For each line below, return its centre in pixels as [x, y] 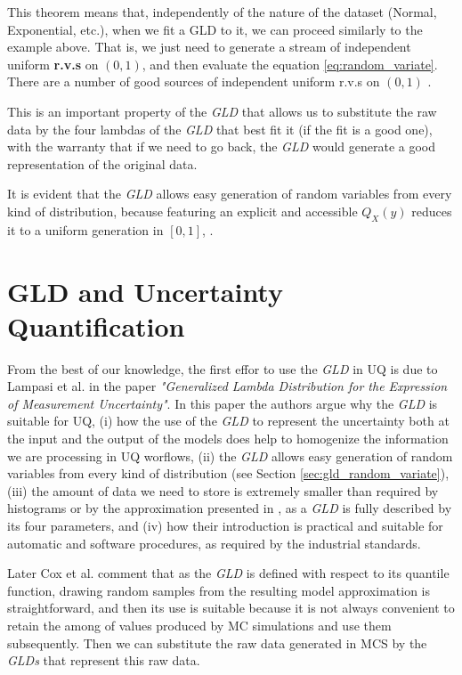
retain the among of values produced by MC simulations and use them [199, 625]
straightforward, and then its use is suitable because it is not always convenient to [231, 608]
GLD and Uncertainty [145, 291]
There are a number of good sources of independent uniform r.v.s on [194, 81]
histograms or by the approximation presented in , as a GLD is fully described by [230, 508]
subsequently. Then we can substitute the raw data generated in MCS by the [217, 642]
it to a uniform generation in [85, 229]
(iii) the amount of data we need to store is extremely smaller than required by [223, 490]
